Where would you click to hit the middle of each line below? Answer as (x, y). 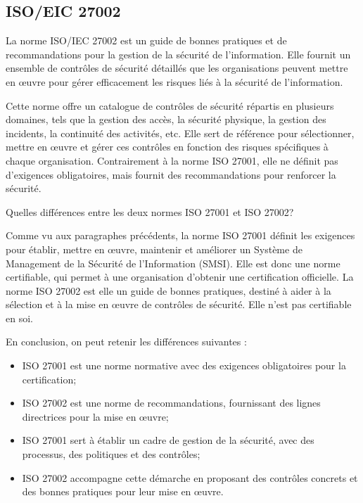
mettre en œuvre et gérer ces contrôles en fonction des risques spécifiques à (167, 147)
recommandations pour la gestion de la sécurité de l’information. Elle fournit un (178, 54)
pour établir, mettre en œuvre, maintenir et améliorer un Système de (154, 249)
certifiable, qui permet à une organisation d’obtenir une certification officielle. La (180, 277)
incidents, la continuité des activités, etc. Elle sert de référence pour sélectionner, (180, 133)
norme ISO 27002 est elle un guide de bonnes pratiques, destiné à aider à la (168, 290)
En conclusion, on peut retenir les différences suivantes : (126, 342)
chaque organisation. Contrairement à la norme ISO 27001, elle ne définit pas (172, 160)
